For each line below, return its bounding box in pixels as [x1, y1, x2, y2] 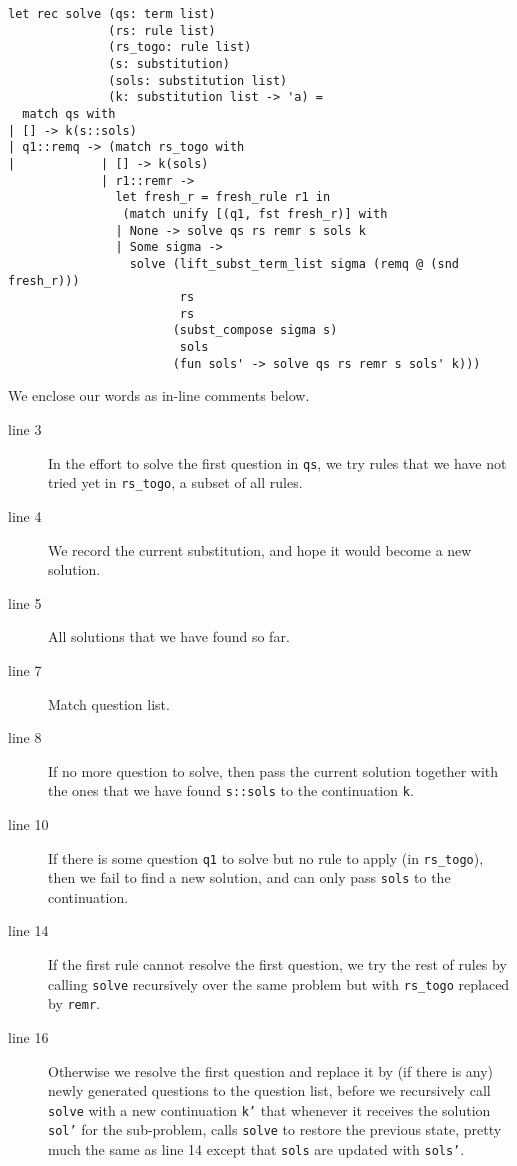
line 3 [8, 419, 42, 440]
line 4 [8, 505, 42, 526]
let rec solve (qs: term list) [8, 7, 216, 21]
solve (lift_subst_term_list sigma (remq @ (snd [129, 256, 460, 271]
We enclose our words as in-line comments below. [8, 385, 310, 406]
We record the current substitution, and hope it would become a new [48, 539, 472, 560]
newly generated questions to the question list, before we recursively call [48, 1080, 491, 1101]
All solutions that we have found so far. [48, 626, 290, 647]
